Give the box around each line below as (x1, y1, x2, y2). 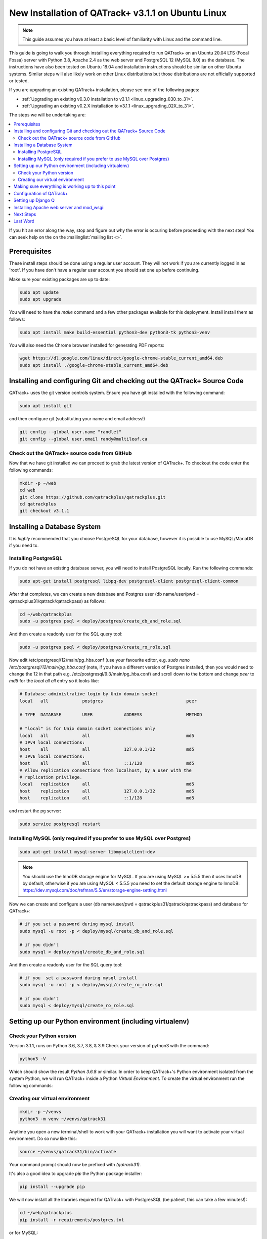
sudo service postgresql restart (19, 821, 101, 827)
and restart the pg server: (9, 808, 61, 814)
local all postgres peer (19, 698, 197, 704)
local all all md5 (19, 732, 195, 738)
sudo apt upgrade (19, 296, 62, 302)
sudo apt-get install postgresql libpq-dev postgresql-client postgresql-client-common (19, 578, 239, 584)
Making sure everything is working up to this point (13, 183, 116, 189)
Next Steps (13, 211, 37, 217)
